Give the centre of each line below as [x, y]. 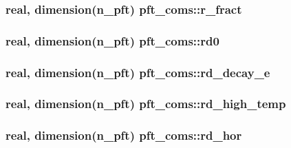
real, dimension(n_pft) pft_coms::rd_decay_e [138, 72]
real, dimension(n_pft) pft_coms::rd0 [112, 40]
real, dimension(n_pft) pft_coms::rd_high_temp [146, 104]
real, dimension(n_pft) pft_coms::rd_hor [124, 135]
